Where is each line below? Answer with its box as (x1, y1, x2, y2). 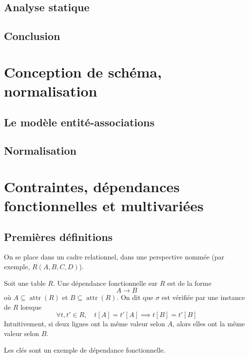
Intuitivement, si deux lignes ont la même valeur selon (4, 318, 165, 329)
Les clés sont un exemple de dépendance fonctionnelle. (4, 344, 166, 355)
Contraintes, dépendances (4, 176, 180, 196)
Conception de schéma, (4, 61, 162, 81)
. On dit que (116, 292, 153, 302)
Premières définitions (4, 229, 113, 244)
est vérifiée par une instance (161, 292, 245, 302)
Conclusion (4, 28, 60, 43)
